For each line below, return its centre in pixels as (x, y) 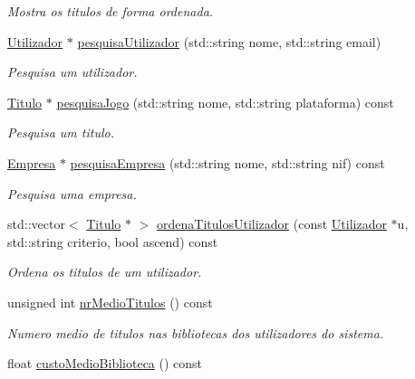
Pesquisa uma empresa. (72, 193)
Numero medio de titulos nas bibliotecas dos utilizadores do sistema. (196, 332)
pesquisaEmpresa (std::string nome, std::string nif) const (227, 162)
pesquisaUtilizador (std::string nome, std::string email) (229, 41)
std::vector (36, 224)
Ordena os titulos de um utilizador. (105, 272)
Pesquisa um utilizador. (72, 72)
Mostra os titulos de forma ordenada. (111, 11)
